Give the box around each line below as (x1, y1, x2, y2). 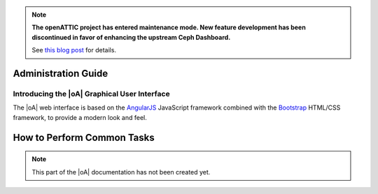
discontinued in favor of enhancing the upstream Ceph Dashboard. (31, 33, 231, 41)
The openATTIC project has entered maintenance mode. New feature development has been (31, 23, 306, 31)
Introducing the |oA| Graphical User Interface (13, 89, 171, 98)
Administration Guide (13, 67, 108, 80)
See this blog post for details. (31, 46, 117, 54)
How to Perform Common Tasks (13, 131, 155, 143)
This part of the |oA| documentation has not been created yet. (31, 167, 211, 176)
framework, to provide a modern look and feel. (13, 113, 147, 121)
